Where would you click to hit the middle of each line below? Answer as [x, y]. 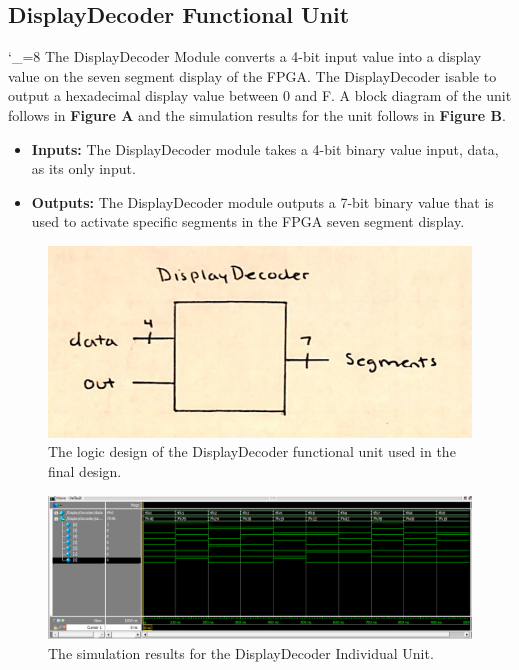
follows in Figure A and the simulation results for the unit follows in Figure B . [257, 114]
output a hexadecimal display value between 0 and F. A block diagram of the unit [260, 95]
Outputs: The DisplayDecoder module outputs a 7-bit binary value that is [262, 201]
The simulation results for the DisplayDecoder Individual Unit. [241, 652]
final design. [85, 471]
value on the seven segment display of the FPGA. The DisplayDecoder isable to [252, 75]
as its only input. [83, 168]
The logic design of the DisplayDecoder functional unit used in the [252, 451]
